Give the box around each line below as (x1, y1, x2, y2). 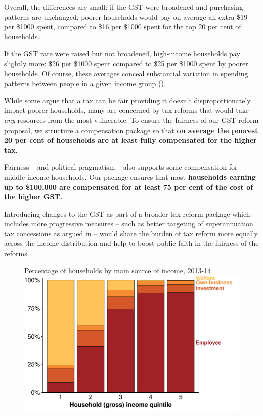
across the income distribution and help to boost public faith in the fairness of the (4, 238, 259, 248)
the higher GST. (4, 191, 62, 202)
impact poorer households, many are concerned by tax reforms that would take (4, 105, 249, 115)
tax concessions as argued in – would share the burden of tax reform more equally (4, 228, 258, 238)
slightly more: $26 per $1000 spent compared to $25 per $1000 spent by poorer (4, 58, 248, 68)
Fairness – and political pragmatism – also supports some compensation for (4, 161, 238, 172)
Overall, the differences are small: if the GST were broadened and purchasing (4, 2, 243, 12)
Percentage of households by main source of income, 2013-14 (24, 265, 211, 275)
